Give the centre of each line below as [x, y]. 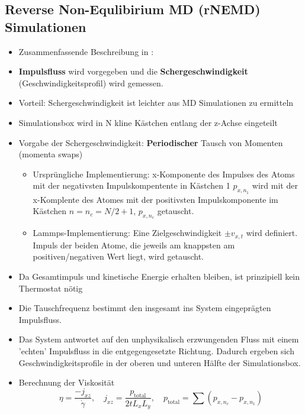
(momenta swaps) [51, 154]
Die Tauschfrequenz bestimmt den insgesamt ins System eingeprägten [145, 308]
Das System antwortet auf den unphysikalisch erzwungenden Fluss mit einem [159, 339]
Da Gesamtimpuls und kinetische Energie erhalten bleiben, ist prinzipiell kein [159, 276]
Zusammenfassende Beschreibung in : [86, 51]
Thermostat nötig [51, 288]
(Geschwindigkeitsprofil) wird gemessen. [91, 83]
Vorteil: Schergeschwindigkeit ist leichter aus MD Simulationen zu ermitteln [156, 103]
